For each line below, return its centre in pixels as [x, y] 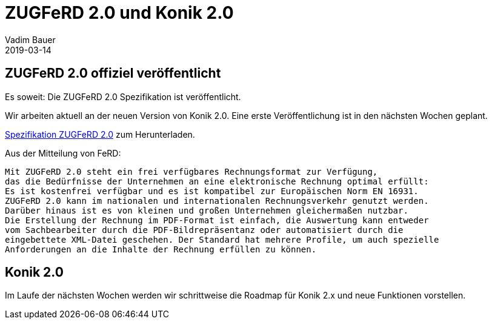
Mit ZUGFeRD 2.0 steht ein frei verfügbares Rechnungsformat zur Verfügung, [191, 171]
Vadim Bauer [30, 39]
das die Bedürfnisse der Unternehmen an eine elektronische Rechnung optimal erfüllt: [217, 181]
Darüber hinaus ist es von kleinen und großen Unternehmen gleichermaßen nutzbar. [207, 210]
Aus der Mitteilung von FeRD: [63, 153]
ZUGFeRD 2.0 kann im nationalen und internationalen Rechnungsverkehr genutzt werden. [217, 201]
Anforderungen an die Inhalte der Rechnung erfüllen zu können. [161, 249]
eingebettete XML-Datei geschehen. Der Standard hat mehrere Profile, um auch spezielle [222, 239]
